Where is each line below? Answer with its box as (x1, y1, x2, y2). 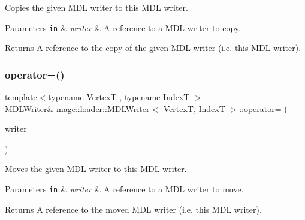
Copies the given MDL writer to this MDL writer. (5, 1, 188, 13)
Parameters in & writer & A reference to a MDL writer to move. (5, 183, 244, 195)
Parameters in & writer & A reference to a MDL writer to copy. (5, 21, 241, 34)
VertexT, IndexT (163, 102, 225, 114)
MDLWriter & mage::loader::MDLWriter (5, 102, 150, 114)
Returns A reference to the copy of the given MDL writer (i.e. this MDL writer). (5, 41, 301, 54)
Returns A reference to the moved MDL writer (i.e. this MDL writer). (5, 203, 262, 215)
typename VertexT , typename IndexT (48, 91, 190, 103)
